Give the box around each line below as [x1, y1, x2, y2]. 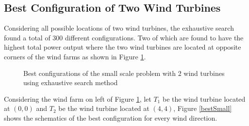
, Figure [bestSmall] [173, 103, 232, 113]
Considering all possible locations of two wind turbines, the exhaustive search [4, 23, 234, 33]
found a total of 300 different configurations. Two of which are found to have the [4, 32, 244, 42]
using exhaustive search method [23, 77, 118, 88]
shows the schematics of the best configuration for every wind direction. [4, 112, 217, 123]
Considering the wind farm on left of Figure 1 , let [4, 93, 151, 104]
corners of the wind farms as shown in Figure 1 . [4, 51, 146, 61]
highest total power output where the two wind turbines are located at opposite [4, 42, 241, 52]
